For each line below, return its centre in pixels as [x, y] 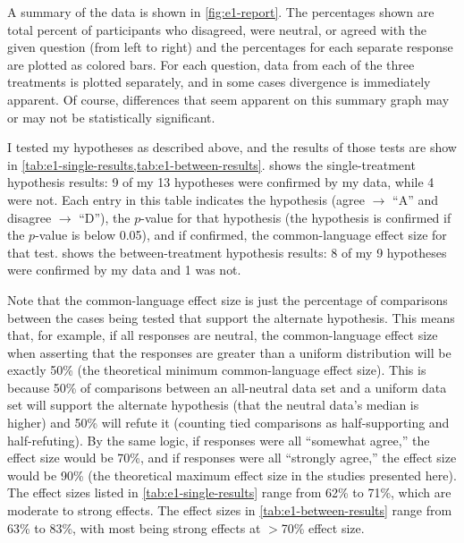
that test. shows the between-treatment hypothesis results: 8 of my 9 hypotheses [227, 252]
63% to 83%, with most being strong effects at [134, 527]
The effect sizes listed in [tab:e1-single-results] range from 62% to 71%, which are [229, 492]
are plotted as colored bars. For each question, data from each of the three [211, 64]
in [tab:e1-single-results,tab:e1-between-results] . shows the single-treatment [211, 164]
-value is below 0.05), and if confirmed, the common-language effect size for [241, 235]
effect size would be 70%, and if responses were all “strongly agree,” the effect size [232, 458]
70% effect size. [323, 527]
